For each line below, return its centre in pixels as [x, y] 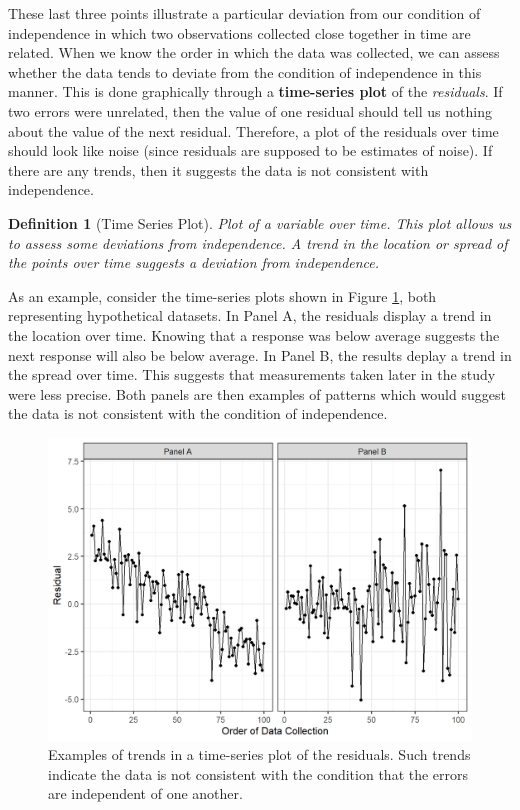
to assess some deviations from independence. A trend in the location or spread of [258, 242]
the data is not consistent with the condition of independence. [198, 413]
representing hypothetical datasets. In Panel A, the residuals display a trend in [250, 315]
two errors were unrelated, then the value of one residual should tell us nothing [250, 110]
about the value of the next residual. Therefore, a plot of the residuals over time [253, 130]
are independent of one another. [145, 793]
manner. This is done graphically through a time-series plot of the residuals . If [255, 91]
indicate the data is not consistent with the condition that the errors [258, 773]
